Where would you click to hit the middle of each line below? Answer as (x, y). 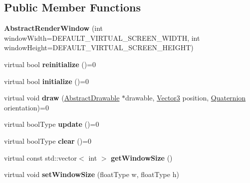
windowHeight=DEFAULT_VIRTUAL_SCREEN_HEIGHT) (99, 47)
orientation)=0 (26, 107)
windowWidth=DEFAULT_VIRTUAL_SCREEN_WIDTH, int (102, 38)
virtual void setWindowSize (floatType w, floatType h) (92, 174)
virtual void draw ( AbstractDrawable (62, 98)
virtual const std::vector (41, 157)
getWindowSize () (142, 157)
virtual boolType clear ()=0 (48, 140)
